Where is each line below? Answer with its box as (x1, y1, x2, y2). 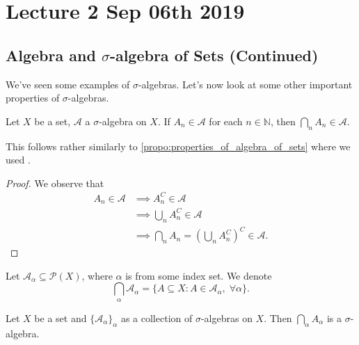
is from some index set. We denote (125, 268, 272, 282)
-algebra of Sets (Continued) (109, 44, 319, 65)
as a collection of (120, 310, 193, 325)
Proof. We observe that (6, 175, 104, 190)
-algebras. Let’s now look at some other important (138, 77, 353, 91)
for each (209, 113, 243, 128)
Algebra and (6, 44, 96, 65)
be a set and (34, 310, 87, 325)
